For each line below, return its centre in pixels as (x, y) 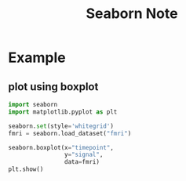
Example (37, 58)
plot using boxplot (53, 87)
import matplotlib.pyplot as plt (63, 112)
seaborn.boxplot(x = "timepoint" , (61, 147)
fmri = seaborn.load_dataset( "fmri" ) (70, 133)
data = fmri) (82, 162)
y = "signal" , (84, 155)
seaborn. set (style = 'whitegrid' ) (61, 126)
